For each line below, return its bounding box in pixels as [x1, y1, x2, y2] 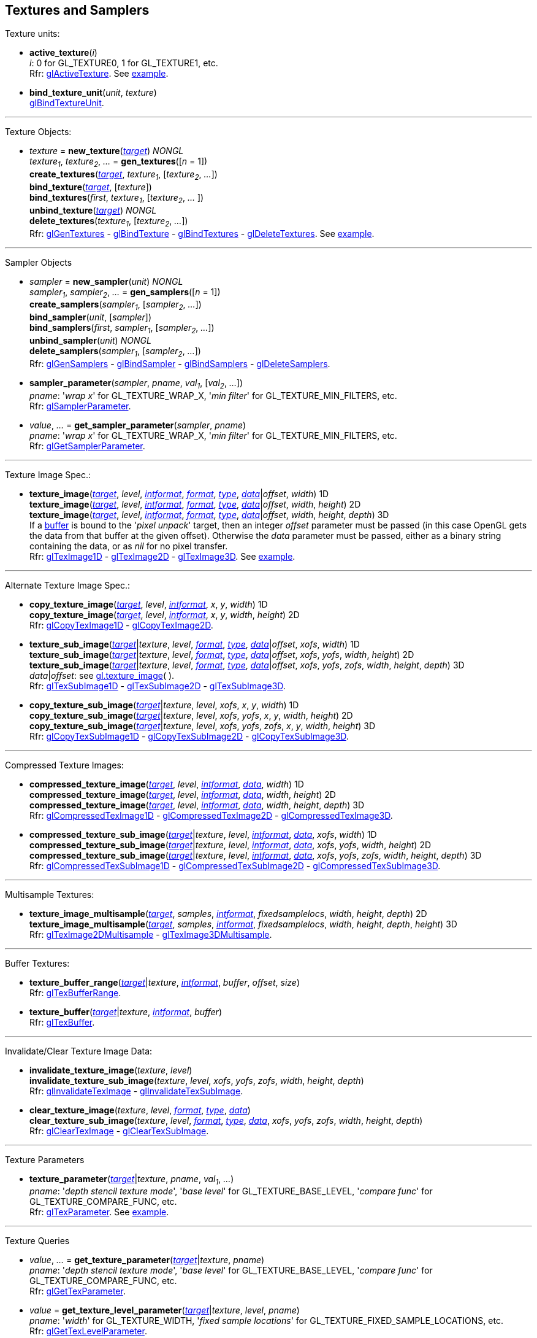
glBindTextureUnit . [29, 98, 104, 109]
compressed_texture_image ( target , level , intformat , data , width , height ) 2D [29, 789, 336, 800]
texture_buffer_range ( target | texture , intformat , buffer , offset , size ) [29, 976, 300, 988]
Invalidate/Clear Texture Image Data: [5, 1045, 153, 1056]
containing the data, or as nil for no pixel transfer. [29, 540, 228, 551]
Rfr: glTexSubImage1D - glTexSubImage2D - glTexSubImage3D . [29, 680, 286, 691]
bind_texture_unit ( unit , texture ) [29, 87, 157, 98]
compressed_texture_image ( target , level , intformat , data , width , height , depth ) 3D [29, 799, 365, 810]
